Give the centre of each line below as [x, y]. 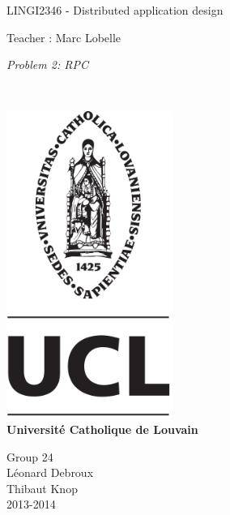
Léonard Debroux [50, 472]
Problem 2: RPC [47, 64]
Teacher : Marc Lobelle [64, 37]
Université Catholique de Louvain [102, 429]
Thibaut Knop [42, 488]
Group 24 [30, 456]
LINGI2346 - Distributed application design [115, 10]
